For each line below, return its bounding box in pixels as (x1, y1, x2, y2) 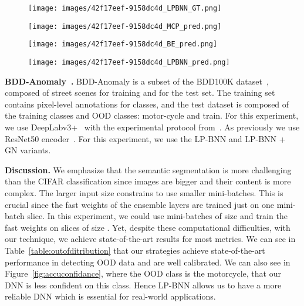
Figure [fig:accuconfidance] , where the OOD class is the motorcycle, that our (5, 267, 281, 280)
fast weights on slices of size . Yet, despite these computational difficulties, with (5, 221, 291, 233)
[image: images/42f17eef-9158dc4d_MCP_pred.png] (28, 22, 222, 31)
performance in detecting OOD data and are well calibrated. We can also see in (5, 255, 291, 268)
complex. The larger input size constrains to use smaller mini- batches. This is (5, 186, 283, 199)
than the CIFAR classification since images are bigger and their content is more (5, 175, 291, 187)
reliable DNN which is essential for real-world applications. (5, 290, 216, 302)
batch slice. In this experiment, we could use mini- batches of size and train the (5, 210, 288, 222)
